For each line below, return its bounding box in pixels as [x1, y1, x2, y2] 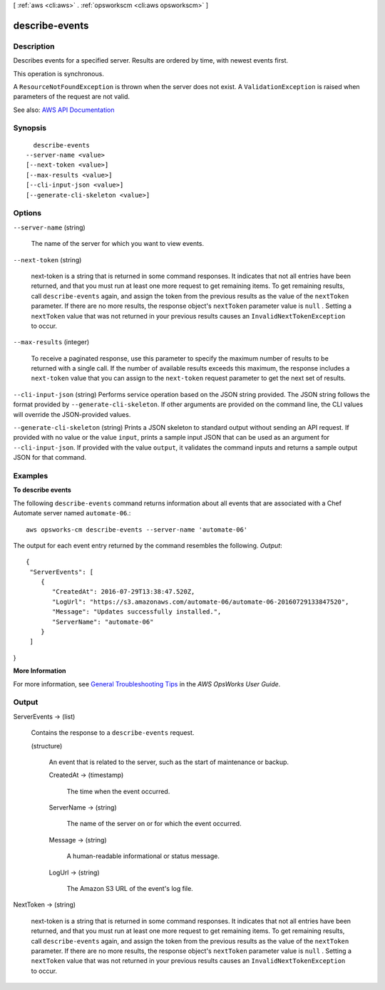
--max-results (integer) [13, 338, 90, 346]
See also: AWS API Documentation [13, 105, 115, 114]
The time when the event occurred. [66, 787, 170, 795]
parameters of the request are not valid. [13, 93, 130, 101]
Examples [13, 470, 48, 480]
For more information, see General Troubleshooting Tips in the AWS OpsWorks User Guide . [13, 679, 281, 688]
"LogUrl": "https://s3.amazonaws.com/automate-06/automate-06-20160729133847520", [52, 597, 349, 606]
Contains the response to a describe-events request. [31, 728, 195, 737]
